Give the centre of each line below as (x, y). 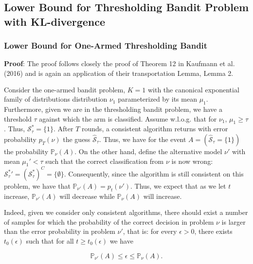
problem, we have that (37, 185)
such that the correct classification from (105, 161)
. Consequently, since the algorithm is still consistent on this (154, 173)
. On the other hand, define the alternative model (148, 151)
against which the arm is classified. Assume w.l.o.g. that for (128, 118)
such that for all (50, 241)
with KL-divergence (55, 21)
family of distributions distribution (56, 99)
